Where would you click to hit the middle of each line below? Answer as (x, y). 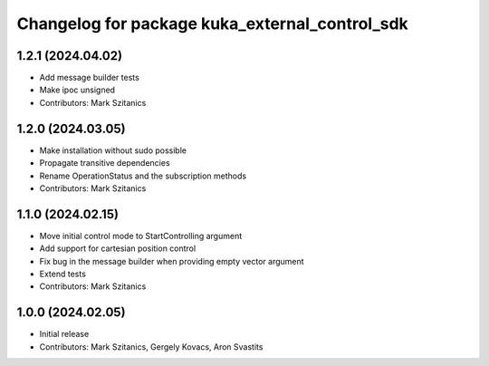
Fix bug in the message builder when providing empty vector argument (172, 261)
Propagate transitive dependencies (105, 163)
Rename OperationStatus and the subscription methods (143, 176)
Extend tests (62, 274)
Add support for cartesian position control (118, 248)
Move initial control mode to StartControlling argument (141, 236)
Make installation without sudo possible (113, 150)
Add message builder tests (89, 78)
